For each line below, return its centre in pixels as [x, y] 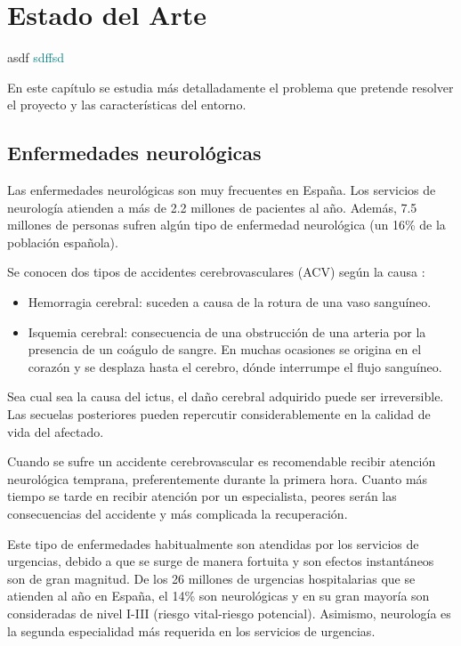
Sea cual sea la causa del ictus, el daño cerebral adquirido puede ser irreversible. [226, 396]
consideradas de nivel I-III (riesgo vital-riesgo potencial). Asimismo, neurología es [229, 613]
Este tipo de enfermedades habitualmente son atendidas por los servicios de [213, 543]
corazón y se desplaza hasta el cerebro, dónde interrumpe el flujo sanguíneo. [235, 366]
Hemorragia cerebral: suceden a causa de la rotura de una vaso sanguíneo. [230, 302]
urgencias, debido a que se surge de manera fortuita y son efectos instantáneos [221, 561]
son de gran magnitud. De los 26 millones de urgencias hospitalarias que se [211, 578]
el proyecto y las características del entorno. [127, 105]
